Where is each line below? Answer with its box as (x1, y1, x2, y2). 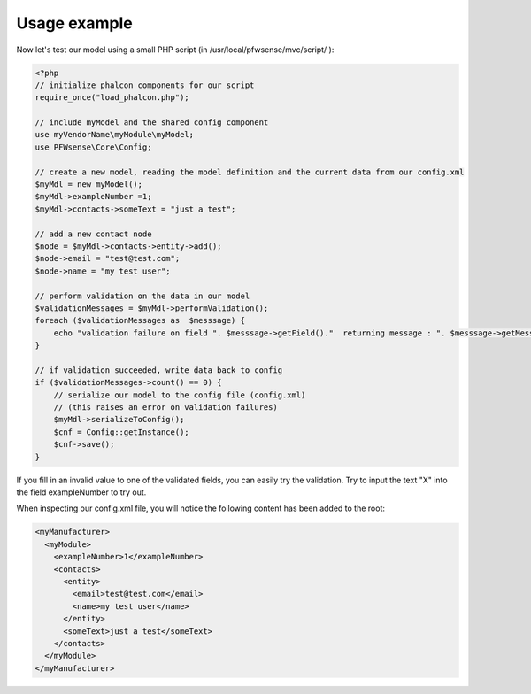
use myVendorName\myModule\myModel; (35, 129, 195, 140)
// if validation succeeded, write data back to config (35, 365, 283, 375)
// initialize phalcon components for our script (35, 80, 255, 90)
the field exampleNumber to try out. (16, 487, 147, 497)
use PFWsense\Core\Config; (35, 142, 152, 152)
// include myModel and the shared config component (35, 118, 269, 127)
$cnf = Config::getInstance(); (53, 427, 189, 437)
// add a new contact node (35, 228, 152, 239)
